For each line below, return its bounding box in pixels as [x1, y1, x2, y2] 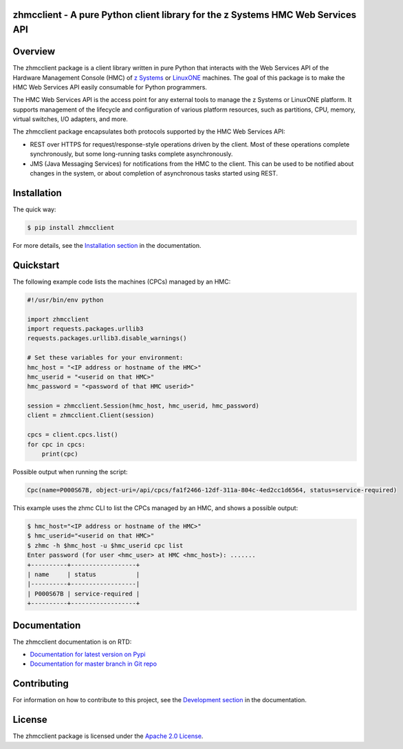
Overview [12, 45, 56, 58]
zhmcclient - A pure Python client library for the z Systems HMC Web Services [12, 9, 357, 21]
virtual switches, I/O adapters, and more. [12, 115, 129, 123]
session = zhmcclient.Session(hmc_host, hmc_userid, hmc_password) [27, 402, 260, 410]
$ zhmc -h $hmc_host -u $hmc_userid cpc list [27, 541, 184, 549]
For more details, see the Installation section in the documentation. [12, 241, 202, 249]
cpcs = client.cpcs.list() [27, 431, 118, 439]
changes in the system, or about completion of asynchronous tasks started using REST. [30, 169, 279, 178]
